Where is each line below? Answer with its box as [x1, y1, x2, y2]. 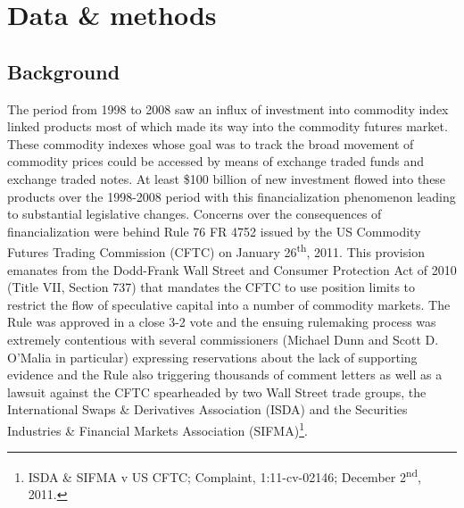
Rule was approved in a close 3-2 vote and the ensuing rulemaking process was [7, 312, 436, 331]
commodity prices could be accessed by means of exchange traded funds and [7, 152, 425, 171]
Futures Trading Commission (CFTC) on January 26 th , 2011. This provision [7, 240, 425, 261]
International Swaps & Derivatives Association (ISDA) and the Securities [7, 400, 408, 419]
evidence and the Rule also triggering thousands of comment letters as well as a [7, 365, 443, 384]
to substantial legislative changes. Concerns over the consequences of [7, 204, 382, 223]
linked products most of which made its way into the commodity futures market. [7, 117, 448, 136]
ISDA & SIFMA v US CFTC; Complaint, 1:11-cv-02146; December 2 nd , [28, 465, 421, 486]
